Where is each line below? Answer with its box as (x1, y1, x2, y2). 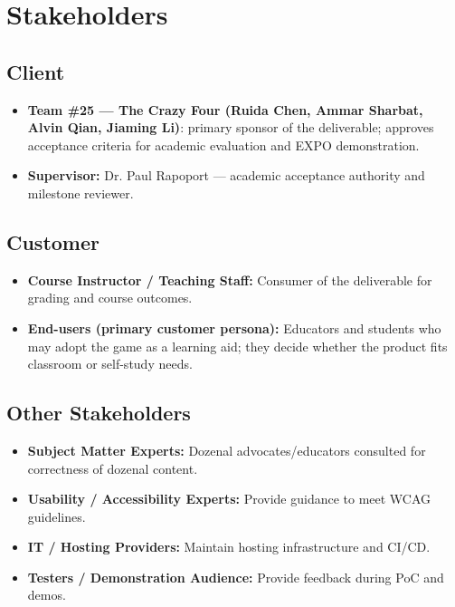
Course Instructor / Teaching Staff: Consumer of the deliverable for (27, 270, 432, 289)
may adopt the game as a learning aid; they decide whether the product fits (27, 336, 448, 355)
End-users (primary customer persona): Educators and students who (27, 318, 441, 337)
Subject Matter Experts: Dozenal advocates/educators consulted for (27, 440, 426, 459)
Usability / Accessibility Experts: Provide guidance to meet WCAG (27, 489, 431, 508)
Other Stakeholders (6, 399, 191, 427)
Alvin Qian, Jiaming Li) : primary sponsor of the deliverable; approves (27, 118, 434, 137)
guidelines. (27, 506, 86, 525)
